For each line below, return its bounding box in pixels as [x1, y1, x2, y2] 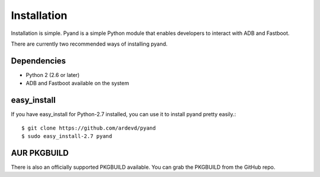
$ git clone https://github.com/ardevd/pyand [21, 124, 156, 131]
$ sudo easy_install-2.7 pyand [21, 133, 113, 139]
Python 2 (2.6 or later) [25, 71, 80, 78]
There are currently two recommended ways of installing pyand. [11, 40, 168, 47]
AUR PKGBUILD [11, 148, 69, 158]
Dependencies [11, 56, 66, 66]
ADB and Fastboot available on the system [25, 80, 130, 87]
